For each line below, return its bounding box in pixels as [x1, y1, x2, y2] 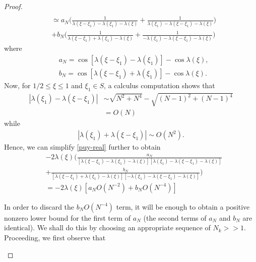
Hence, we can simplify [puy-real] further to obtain [4, 142, 161, 152]
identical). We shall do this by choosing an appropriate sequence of [4, 222, 211, 233]
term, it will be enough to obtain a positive [116, 201, 250, 212]
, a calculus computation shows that [104, 80, 215, 90]
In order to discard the [4, 201, 75, 212]
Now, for [4, 80, 31, 90]
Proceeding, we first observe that [4, 232, 106, 242]
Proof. [4, 1, 23, 11]
